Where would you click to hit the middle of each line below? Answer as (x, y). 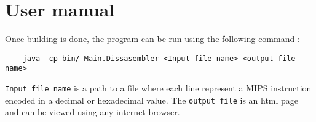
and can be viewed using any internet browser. (93, 112)
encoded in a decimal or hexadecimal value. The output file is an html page (152, 100)
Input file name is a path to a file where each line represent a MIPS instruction (158, 88)
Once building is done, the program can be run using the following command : (152, 39)
